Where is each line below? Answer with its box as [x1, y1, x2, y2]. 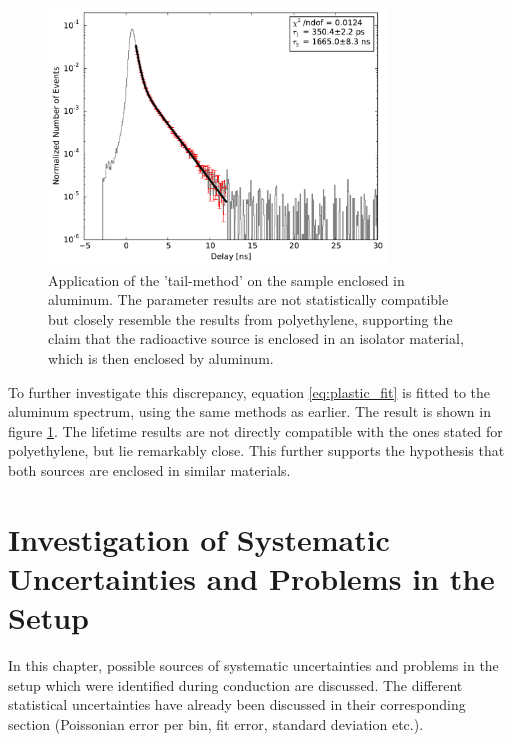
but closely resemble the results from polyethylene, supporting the [48, 308, 453, 329]
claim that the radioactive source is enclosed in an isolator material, [48, 328, 464, 349]
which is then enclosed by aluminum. [48, 348, 274, 368]
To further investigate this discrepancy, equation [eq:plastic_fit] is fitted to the [8, 381, 490, 402]
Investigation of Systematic [8, 518, 390, 559]
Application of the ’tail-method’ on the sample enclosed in [48, 269, 405, 290]
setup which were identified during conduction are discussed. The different [8, 674, 463, 695]
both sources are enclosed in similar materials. [8, 459, 291, 480]
